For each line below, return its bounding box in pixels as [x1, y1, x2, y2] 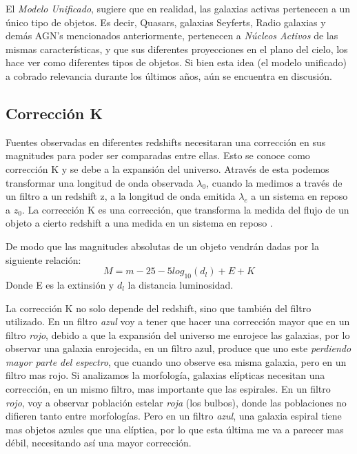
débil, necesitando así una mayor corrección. [6, 435, 192, 450]
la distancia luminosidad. [127, 277, 234, 291]
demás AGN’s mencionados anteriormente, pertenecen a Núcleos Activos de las [6, 28, 338, 43]
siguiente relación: [6, 252, 81, 267]
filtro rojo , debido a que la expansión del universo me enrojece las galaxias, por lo [6, 327, 350, 342]
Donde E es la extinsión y [6, 277, 114, 291]
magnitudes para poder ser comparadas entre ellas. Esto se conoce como [6, 148, 310, 163]
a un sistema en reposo [251, 189, 348, 203]
